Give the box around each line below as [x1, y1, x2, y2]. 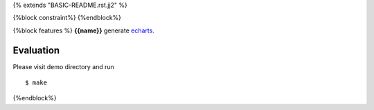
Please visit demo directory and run [12, 62, 114, 71]
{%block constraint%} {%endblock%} [12, 14, 121, 22]
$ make [25, 79, 48, 86]
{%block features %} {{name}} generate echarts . [12, 26, 155, 35]
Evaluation [12, 44, 60, 56]
